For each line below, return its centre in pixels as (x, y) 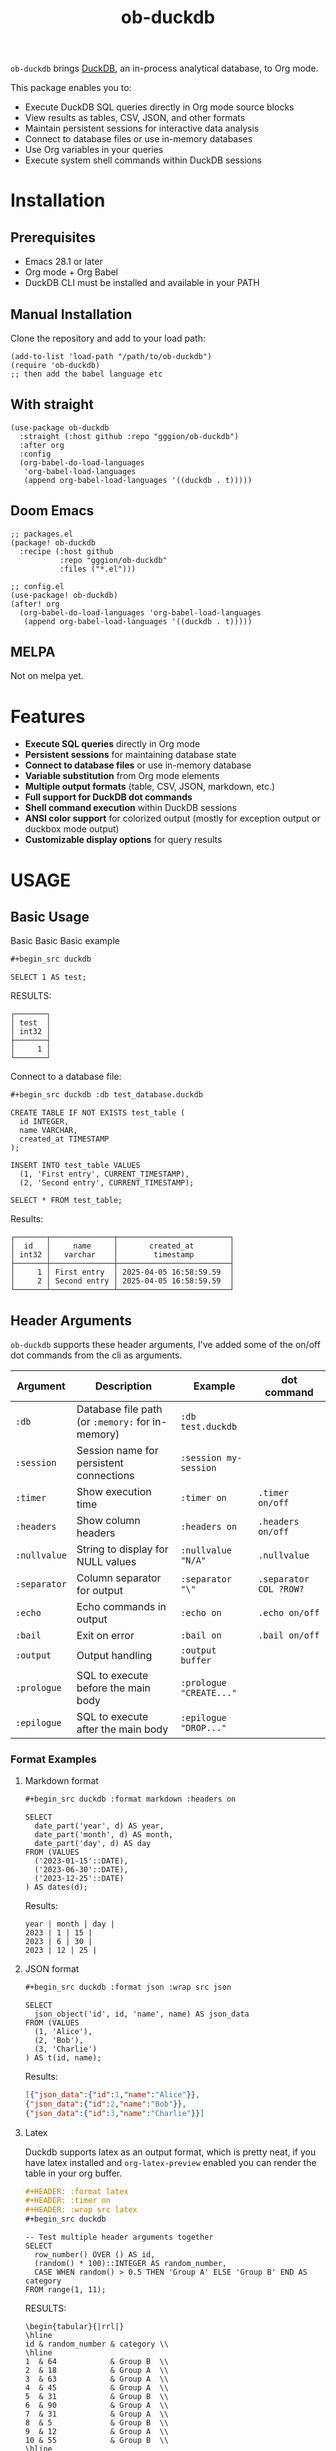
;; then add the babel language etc (86, 374)
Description (123, 1386)
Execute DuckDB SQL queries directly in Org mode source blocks (159, 107)
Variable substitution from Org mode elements (122, 776)
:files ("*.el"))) (98, 569)
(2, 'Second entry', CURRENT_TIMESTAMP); (107, 1183)
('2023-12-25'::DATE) (79, 1879)
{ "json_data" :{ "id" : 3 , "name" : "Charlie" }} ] (114, 2113)
